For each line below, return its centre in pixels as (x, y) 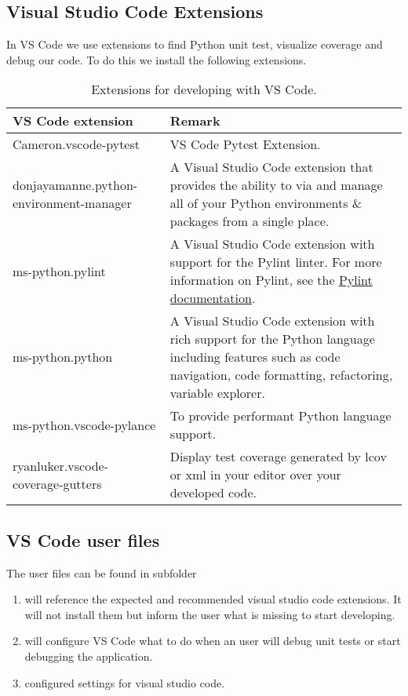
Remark (195, 121)
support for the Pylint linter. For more (276, 262)
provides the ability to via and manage (276, 185)
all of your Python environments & (266, 203)
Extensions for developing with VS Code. (204, 89)
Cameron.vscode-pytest (76, 144)
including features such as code (255, 357)
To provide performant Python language (280, 416)
